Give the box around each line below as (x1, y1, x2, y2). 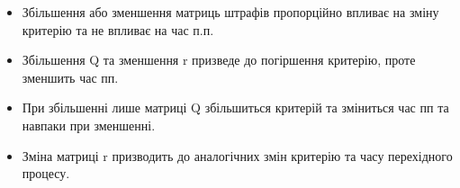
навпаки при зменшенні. (22, 115, 156, 134)
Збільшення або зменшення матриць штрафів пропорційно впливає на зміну (22, 3, 439, 21)
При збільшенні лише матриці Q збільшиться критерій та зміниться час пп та (22, 98, 449, 117)
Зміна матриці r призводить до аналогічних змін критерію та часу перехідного (22, 146, 453, 165)
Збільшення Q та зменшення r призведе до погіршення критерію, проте (22, 50, 416, 69)
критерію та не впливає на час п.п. (22, 20, 214, 39)
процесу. (22, 164, 70, 183)
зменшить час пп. (22, 67, 119, 86)
